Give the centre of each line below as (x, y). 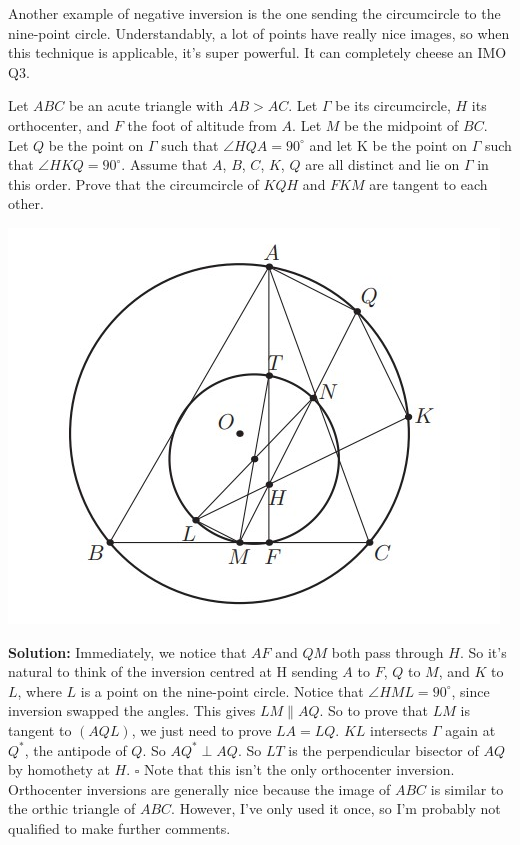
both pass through (387, 651)
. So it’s (483, 651)
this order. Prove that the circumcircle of (133, 183)
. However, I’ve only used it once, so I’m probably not (336, 808)
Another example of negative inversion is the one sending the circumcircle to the (254, 13)
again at (470, 729)
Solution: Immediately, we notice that (127, 651)
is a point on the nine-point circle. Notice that (222, 690)
